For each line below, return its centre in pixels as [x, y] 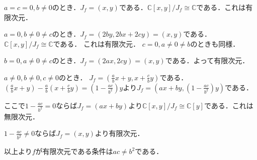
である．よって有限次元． [207, 60]
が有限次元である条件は [74, 151]
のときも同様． [215, 43]
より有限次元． [119, 133]
